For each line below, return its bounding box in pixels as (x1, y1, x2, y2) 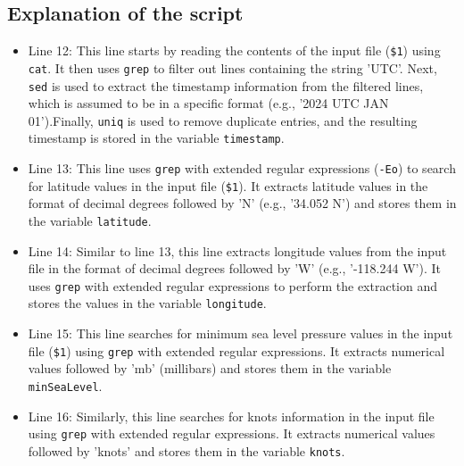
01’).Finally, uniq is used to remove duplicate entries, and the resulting (28, 111, 418, 129)
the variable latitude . (28, 211, 152, 229)
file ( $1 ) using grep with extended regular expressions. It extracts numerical (28, 341, 445, 360)
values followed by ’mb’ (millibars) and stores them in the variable (28, 359, 392, 378)
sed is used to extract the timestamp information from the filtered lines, (28, 76, 424, 95)
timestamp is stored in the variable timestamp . (28, 129, 285, 147)
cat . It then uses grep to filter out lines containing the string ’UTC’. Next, (28, 58, 437, 77)
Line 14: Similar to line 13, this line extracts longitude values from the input (28, 241, 447, 260)
